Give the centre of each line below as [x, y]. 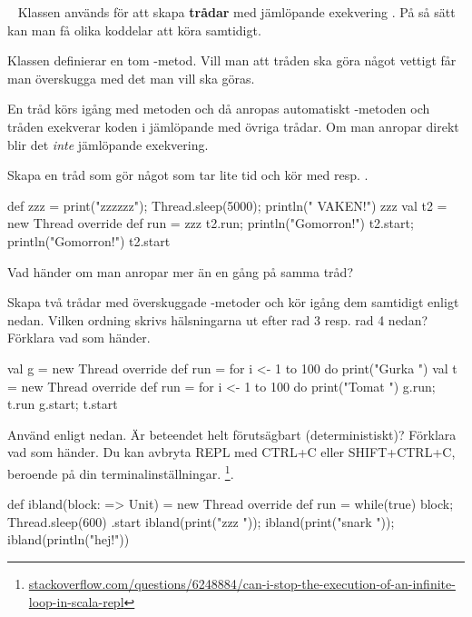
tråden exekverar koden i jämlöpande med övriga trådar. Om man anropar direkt [233, 126]
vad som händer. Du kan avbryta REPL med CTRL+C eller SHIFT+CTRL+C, [231, 452]
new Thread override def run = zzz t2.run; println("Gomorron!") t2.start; [211, 223]
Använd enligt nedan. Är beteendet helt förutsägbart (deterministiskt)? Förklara [232, 434]
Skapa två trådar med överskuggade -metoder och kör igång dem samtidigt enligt [233, 302]
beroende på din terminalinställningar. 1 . [121, 472]
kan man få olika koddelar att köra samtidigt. [134, 30]
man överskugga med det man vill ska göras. [131, 78]
